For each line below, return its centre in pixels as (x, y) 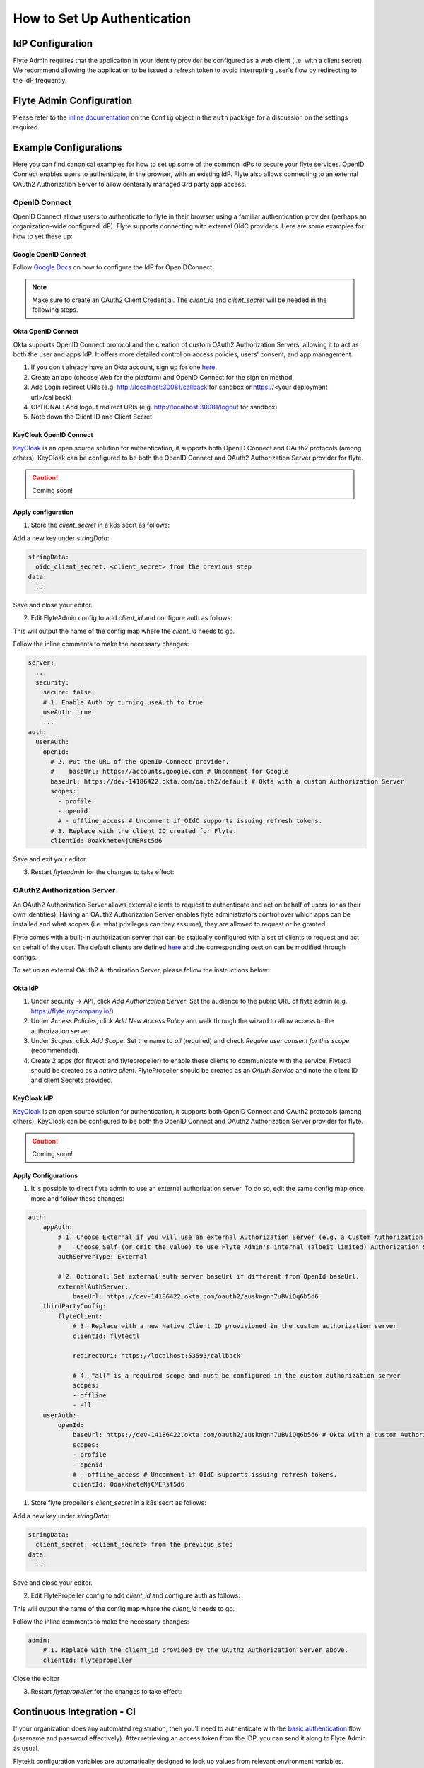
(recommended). (55, 1051)
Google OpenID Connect (49, 254)
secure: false (67, 692)
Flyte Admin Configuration (73, 100)
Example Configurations (68, 147)
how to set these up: (43, 236)
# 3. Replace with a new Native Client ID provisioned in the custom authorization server (235, 1326)
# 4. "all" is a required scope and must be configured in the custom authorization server (236, 1376)
